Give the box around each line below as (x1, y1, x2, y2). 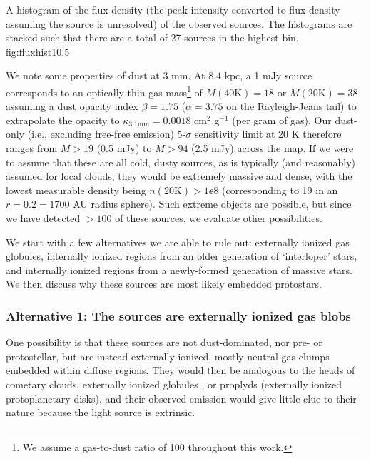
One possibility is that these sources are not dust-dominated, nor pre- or (6, 335, 322, 350)
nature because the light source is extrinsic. (6, 405, 195, 420)
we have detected (6, 210, 81, 225)
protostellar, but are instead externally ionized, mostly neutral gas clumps (6, 348, 330, 363)
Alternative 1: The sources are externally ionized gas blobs (6, 306, 352, 324)
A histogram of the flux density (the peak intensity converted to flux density (6, 2, 340, 16)
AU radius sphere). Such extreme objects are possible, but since (73, 196, 352, 211)
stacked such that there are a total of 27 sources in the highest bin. (6, 30, 299, 45)
